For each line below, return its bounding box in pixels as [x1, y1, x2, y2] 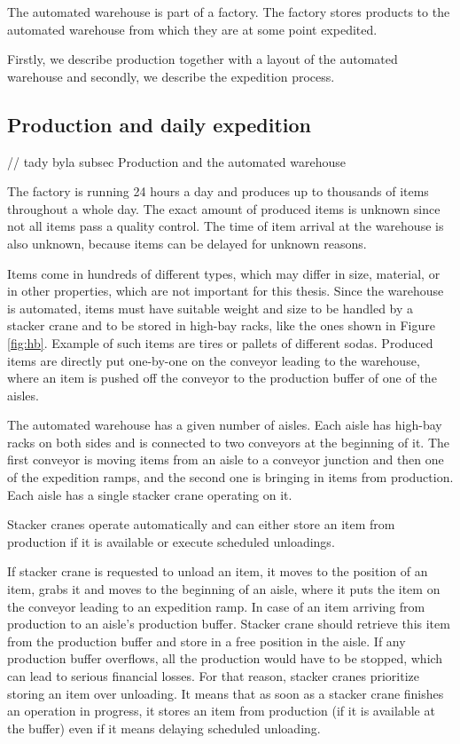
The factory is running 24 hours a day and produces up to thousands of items [7, 182, 429, 201]
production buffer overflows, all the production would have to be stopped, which [7, 649, 443, 668]
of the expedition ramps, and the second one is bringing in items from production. [7, 468, 454, 487]
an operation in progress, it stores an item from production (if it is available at [7, 701, 435, 720]
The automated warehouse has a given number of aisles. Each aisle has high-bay [7, 416, 442, 434]
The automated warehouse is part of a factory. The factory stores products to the [7, 3, 450, 20]
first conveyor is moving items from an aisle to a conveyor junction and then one [7, 450, 444, 469]
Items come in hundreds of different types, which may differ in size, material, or [7, 264, 441, 282]
